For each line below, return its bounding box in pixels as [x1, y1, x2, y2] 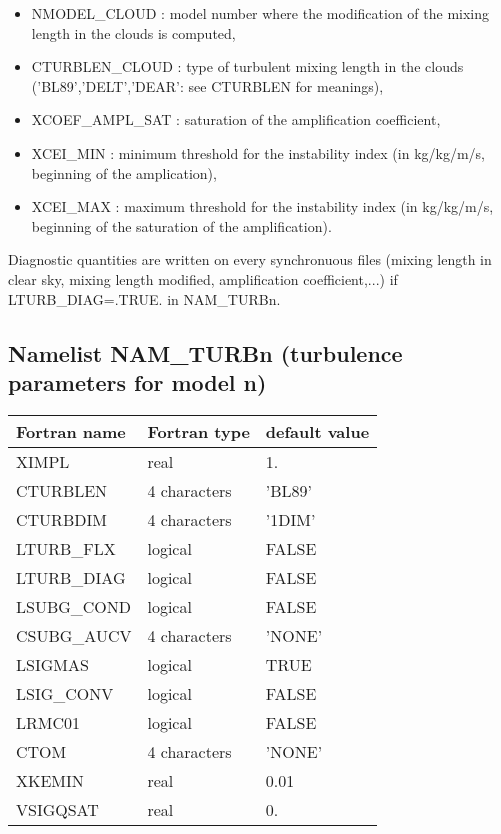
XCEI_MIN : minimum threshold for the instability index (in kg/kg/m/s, [31, 142, 486, 163]
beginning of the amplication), [31, 162, 217, 183]
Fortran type [147, 419, 250, 443]
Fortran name [16, 419, 126, 443]
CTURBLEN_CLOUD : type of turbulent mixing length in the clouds [31, 56, 464, 77]
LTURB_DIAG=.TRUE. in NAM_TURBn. [8, 288, 281, 309]
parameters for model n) [8, 366, 267, 397]
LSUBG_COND [16, 594, 132, 618]
